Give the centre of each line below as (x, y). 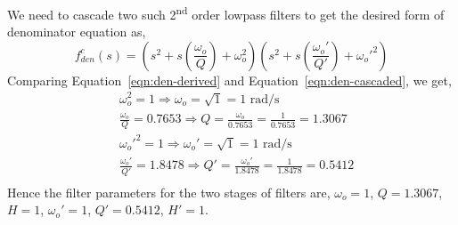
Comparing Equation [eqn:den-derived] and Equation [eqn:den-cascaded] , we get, (229, 80)
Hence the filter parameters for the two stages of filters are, (169, 192)
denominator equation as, (77, 32)
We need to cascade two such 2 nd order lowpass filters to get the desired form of (226, 13)
